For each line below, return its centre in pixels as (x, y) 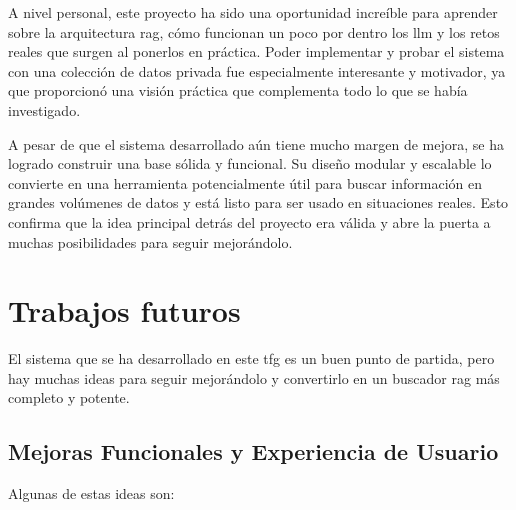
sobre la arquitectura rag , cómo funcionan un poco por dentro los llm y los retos (254, 31)
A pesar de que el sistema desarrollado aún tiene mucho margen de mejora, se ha (256, 143)
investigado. (44, 109)
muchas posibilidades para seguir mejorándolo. (150, 241)
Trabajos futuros (124, 310)
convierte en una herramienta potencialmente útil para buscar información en (245, 182)
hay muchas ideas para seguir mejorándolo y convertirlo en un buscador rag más (254, 377)
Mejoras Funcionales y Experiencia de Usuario (253, 451)
